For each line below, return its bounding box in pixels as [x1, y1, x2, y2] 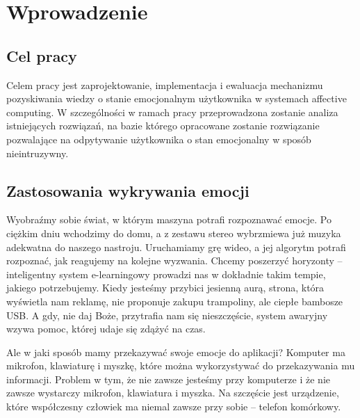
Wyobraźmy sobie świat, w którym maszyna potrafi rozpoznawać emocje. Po [6, 212, 332, 227]
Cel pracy [6, 45, 77, 66]
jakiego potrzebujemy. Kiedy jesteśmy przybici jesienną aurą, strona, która [6, 280, 325, 295]
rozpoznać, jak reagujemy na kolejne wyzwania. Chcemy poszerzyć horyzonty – [6, 253, 343, 268]
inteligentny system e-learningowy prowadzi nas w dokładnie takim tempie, [6, 266, 326, 281]
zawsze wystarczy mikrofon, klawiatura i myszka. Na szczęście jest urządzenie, [6, 385, 339, 400]
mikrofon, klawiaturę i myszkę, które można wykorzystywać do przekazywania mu [6, 358, 355, 373]
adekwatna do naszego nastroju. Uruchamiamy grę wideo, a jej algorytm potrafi [6, 239, 346, 254]
